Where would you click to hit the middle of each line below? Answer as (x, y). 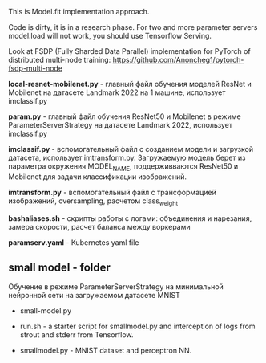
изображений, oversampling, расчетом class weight (93, 202)
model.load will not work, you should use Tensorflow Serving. (110, 36)
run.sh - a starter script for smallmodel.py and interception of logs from (137, 326)
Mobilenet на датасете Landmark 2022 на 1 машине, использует (117, 92)
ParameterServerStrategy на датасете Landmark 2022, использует (121, 125)
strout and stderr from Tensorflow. (77, 335)
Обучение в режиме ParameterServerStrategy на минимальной (116, 287)
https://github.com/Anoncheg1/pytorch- (178, 60)
